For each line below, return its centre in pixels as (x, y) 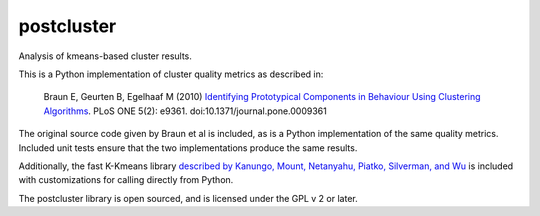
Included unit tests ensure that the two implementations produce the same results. (188, 147)
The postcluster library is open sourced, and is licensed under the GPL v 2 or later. (188, 198)
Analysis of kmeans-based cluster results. (105, 56)
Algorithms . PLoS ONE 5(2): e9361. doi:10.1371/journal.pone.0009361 (185, 111)
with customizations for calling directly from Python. (126, 180)
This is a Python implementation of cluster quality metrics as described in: (171, 74)
